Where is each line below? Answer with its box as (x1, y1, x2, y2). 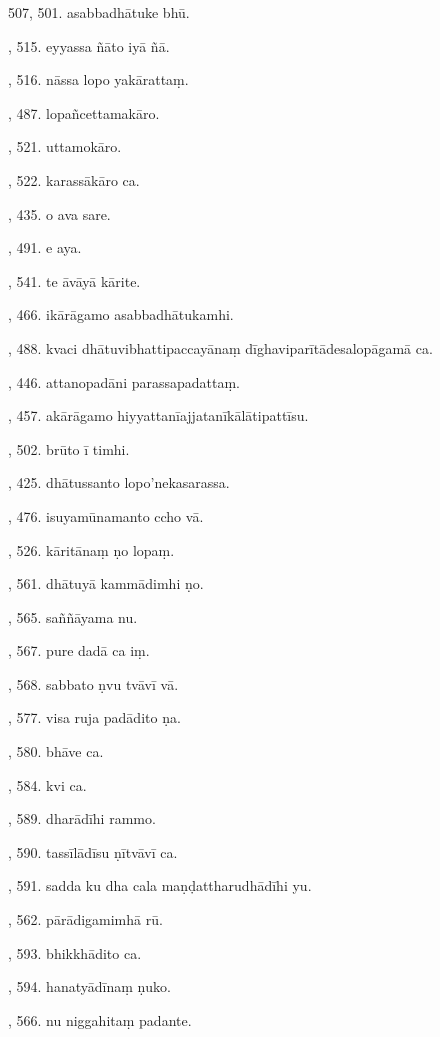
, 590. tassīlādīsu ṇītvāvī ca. (8, 841, 178, 862)
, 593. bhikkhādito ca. (8, 942, 142, 963)
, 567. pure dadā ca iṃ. (8, 640, 150, 661)
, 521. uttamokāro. (8, 136, 122, 157)
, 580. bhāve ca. (8, 741, 104, 762)
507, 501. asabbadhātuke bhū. (8, 2, 190, 22)
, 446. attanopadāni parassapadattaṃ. (8, 371, 241, 392)
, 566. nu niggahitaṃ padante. (8, 1009, 192, 1030)
